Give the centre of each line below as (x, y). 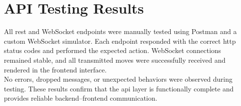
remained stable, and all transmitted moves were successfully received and (115, 60)
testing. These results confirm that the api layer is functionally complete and (119, 88)
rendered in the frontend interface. (55, 69)
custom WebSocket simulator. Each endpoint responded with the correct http (120, 41)
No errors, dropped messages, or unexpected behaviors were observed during (118, 79)
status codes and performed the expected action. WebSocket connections (113, 50)
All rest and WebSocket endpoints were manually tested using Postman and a (120, 31)
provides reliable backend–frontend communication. (81, 98)
